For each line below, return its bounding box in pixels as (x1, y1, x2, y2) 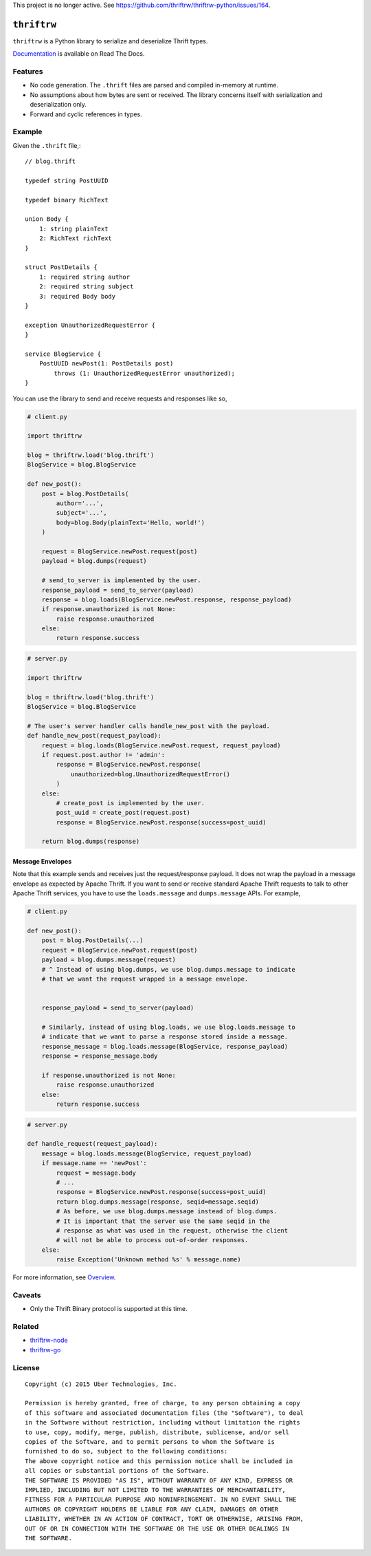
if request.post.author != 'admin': (41, 751, 165, 758)
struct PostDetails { (25, 264, 98, 271)
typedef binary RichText (25, 196, 109, 204)
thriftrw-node (30, 1336, 68, 1345)
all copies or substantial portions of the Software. (25, 1467, 210, 1475)
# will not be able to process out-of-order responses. (56, 1236, 249, 1244)
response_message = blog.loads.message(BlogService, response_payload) (41, 1043, 289, 1050)
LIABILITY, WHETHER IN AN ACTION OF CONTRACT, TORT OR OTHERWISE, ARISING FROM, (25, 1515, 304, 1523)
